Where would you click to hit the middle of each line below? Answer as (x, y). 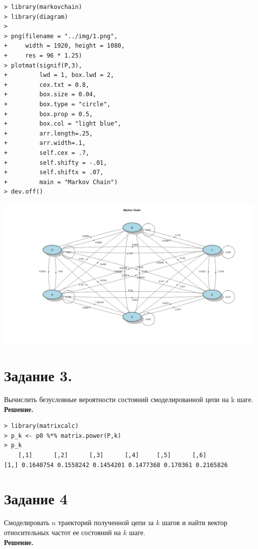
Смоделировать (27, 522)
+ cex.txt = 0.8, (47, 85)
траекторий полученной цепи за (106, 522)
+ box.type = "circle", (57, 104)
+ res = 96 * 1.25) (43, 55)
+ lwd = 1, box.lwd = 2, (59, 75)
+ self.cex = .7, (47, 153)
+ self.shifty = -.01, (56, 163)
